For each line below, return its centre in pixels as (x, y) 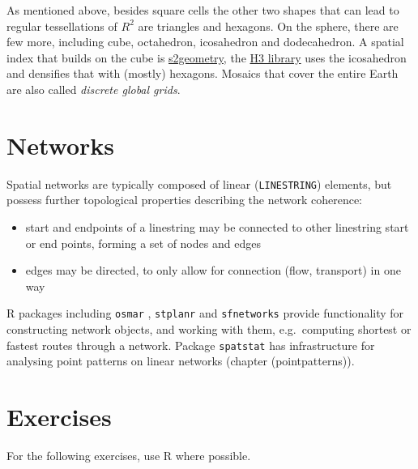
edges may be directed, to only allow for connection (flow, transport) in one (213, 270)
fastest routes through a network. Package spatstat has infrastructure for (191, 345)
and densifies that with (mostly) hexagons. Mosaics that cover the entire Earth (203, 73)
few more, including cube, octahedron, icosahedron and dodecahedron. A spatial (205, 42)
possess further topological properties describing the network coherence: (185, 200)
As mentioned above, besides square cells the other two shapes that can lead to (203, 10)
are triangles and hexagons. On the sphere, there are (268, 26)
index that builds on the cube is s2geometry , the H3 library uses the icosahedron (207, 57)
